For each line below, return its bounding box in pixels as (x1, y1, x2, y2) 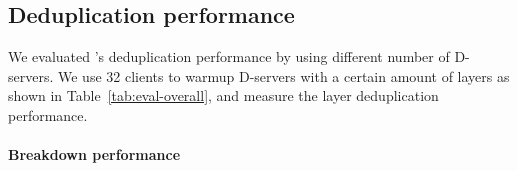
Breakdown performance (8, 144, 181, 165)
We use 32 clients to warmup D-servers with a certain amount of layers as (57, 65, 510, 86)
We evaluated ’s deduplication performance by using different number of (8, 46, 450, 67)
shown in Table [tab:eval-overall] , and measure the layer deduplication (8, 85, 439, 106)
